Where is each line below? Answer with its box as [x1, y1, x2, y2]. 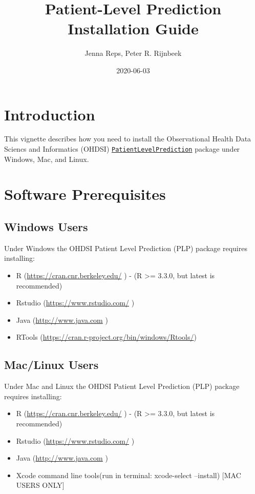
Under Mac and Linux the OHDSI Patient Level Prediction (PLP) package [4, 381, 240, 392]
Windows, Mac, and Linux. [4, 153, 89, 164]
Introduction [4, 104, 95, 125]
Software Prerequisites [4, 183, 166, 204]
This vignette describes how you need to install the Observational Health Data [4, 133, 251, 144]
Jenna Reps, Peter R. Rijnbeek [84, 48, 182, 58]
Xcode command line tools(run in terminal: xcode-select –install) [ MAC [16, 469, 241, 480]
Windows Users [4, 219, 88, 235]
